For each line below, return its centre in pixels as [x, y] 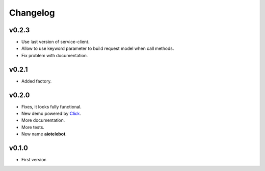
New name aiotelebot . [44, 134]
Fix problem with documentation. [55, 55]
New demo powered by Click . [51, 114]
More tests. [33, 127]
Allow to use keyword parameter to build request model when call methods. [98, 48]
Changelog [32, 13]
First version [34, 160]
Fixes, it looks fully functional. [52, 107]
